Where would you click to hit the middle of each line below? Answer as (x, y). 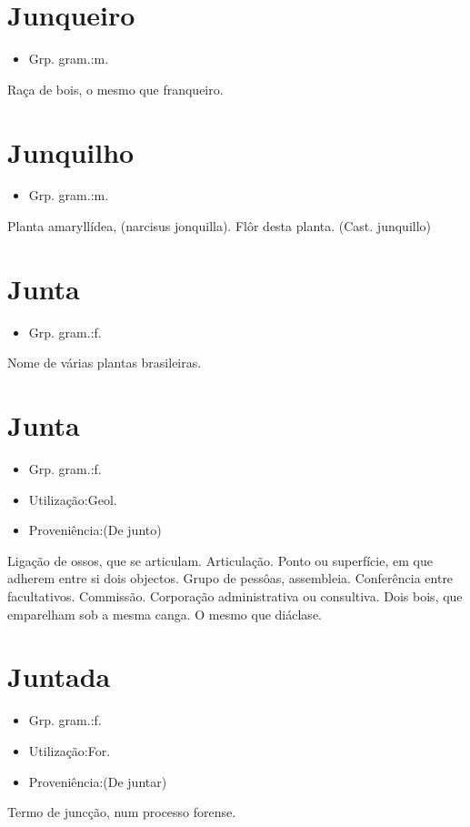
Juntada (59, 676)
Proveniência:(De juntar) (98, 781)
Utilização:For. (70, 750)
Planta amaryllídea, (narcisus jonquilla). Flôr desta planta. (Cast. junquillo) (220, 226)
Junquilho (71, 151)
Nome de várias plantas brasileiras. (105, 363)
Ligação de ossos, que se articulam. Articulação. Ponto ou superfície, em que (220, 560)
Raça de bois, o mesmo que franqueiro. (115, 89)
